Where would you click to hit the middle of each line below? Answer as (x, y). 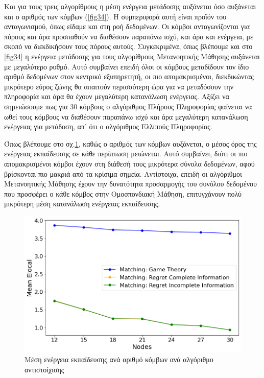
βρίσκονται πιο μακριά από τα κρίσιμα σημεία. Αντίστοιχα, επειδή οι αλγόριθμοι (123, 173)
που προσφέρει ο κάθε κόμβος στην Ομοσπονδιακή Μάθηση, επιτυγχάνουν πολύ (123, 193)
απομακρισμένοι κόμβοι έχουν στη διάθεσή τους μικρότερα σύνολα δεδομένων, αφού (129, 163)
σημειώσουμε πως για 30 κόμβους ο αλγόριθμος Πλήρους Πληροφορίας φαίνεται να (128, 106)
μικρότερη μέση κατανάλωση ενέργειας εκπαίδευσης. (82, 204)
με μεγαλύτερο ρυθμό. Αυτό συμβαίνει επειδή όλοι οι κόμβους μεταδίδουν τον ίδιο (127, 66)
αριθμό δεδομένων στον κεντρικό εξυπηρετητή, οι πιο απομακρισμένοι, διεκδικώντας (129, 76)
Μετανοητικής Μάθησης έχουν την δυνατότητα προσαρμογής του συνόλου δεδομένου (130, 184)
